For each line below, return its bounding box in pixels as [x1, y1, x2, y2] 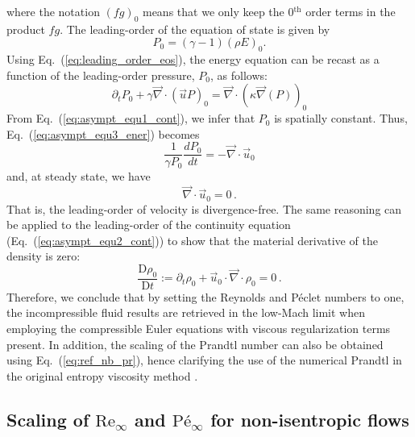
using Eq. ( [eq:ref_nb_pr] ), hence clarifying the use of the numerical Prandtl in [6, 352, 402, 368]
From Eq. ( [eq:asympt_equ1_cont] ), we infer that [6, 110, 255, 127]
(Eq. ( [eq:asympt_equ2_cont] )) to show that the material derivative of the [6, 231, 378, 248]
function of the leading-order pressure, [6, 66, 195, 83]
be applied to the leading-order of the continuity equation [6, 216, 291, 233]
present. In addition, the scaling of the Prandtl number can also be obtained [6, 335, 384, 352]
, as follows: [210, 66, 268, 83]
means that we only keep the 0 [142, 3, 294, 19]
